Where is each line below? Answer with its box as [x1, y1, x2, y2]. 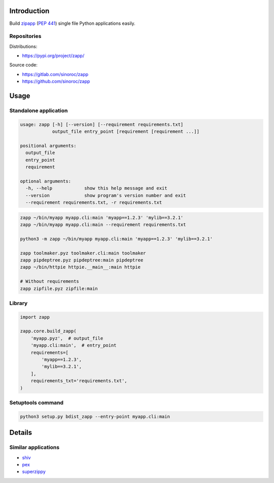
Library [9, 300, 28, 307]
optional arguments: [20, 178, 71, 184]
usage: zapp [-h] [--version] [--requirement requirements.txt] [20, 122, 184, 127]
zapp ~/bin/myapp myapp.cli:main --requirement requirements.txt [20, 222, 186, 228]
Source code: [9, 62, 38, 68]
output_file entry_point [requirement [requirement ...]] [52, 129, 200, 134]
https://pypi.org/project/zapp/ [22, 53, 85, 59]
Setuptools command [9, 399, 63, 406]
